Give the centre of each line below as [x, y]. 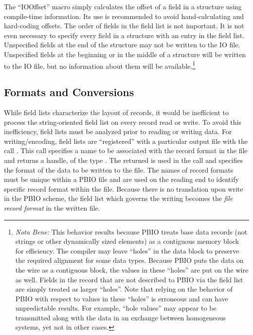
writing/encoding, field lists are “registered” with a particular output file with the [126, 141]
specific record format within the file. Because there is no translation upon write [124, 188]
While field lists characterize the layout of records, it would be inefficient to [116, 112]
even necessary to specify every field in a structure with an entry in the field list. [124, 35]
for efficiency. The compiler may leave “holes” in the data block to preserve [127, 250]
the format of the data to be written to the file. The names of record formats [119, 169]
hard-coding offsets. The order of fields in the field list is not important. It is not [124, 26]
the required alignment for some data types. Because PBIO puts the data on [129, 260]
